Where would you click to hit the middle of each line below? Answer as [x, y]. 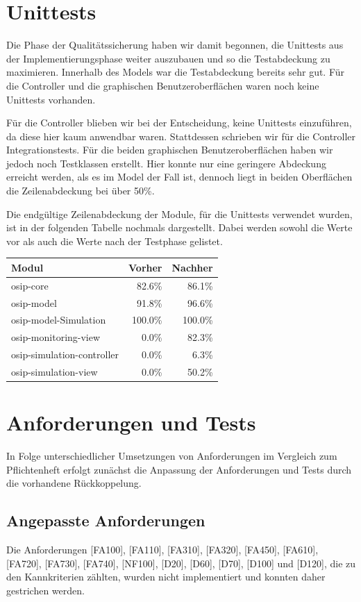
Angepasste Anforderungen [106, 520]
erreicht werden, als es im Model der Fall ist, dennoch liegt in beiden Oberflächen [179, 177]
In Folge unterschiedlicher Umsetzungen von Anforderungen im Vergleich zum [172, 456]
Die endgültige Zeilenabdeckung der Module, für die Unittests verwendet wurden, [179, 214]
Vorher [145, 267]
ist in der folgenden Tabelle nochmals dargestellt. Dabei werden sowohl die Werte [179, 227]
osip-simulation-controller [65, 354]
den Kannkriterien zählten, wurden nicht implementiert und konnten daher [166, 577]
